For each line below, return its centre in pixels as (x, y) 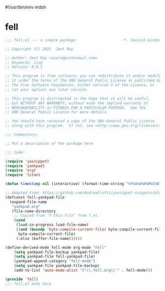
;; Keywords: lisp (24, 63)
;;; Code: (15, 152)
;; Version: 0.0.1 (24, 67)
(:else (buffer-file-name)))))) (49, 238)
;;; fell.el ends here (28, 284)
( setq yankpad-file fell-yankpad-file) (55, 257)
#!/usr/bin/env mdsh (26, 7)
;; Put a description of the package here (49, 143)
